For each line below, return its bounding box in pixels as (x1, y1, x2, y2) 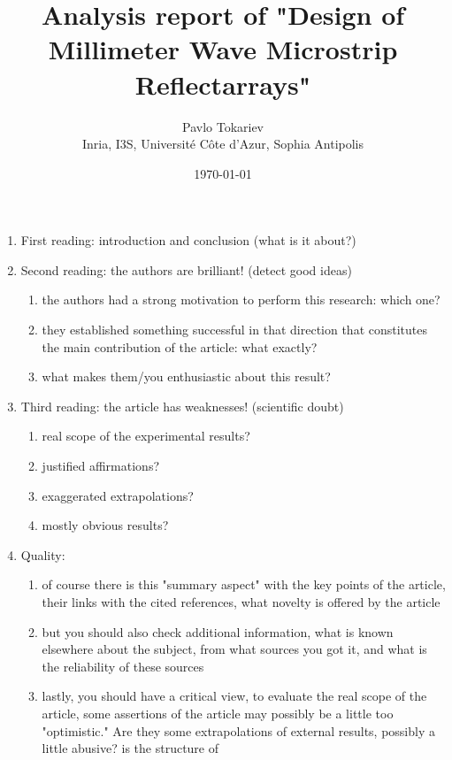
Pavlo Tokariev (181, 117, 264, 135)
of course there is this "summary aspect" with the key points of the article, (42, 575, 446, 594)
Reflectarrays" (134, 65, 311, 102)
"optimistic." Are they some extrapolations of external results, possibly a (42, 721, 435, 740)
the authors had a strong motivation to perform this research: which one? (42, 290, 441, 309)
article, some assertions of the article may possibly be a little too (42, 703, 394, 722)
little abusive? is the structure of (42, 739, 219, 757)
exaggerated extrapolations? (42, 486, 194, 504)
